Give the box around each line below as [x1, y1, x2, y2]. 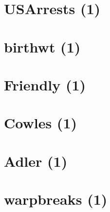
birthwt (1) [4, 36, 81, 56]
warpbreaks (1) [4, 189, 108, 209]
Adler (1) [4, 151, 68, 171]
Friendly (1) [4, 74, 86, 94]
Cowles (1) [4, 113, 77, 133]
